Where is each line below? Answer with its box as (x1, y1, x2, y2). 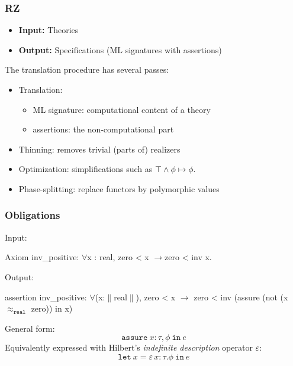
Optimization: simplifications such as (18, 163, 153, 175)
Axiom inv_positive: (5, 251, 79, 263)
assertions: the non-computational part (33, 123, 174, 135)
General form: (5, 322, 55, 334)
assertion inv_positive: (5, 290, 87, 303)
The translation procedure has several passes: (5, 63, 169, 76)
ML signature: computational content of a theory (33, 103, 211, 115)
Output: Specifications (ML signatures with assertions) (18, 43, 222, 56)
